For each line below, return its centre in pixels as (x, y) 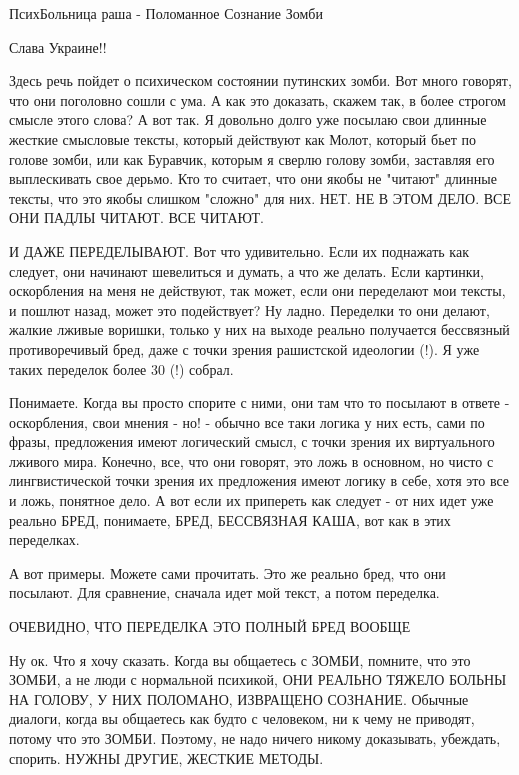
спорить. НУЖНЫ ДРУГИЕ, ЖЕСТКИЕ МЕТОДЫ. (166, 757)
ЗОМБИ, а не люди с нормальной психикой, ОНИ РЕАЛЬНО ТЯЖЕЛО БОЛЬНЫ (258, 679)
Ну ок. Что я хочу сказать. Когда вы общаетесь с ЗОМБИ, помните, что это (240, 659)
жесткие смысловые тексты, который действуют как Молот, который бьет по (243, 138)
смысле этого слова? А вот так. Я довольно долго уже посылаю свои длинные (248, 119)
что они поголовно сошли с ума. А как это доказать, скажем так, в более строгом (257, 99)
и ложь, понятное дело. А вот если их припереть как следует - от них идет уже (251, 500)
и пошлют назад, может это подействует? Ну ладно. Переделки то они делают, (249, 309)
